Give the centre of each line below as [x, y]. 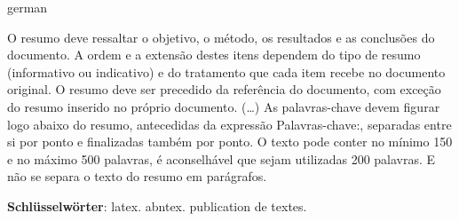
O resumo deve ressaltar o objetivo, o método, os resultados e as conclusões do [221, 37]
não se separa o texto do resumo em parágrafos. [137, 176]
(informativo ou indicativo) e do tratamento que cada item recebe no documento [226, 71]
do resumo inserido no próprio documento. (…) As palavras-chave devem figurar [224, 106]
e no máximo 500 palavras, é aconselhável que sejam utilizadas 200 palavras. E [222, 158]
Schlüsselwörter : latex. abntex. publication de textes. [157, 205]
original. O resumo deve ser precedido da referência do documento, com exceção [224, 89]
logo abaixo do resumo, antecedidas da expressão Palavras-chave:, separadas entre [229, 124]
